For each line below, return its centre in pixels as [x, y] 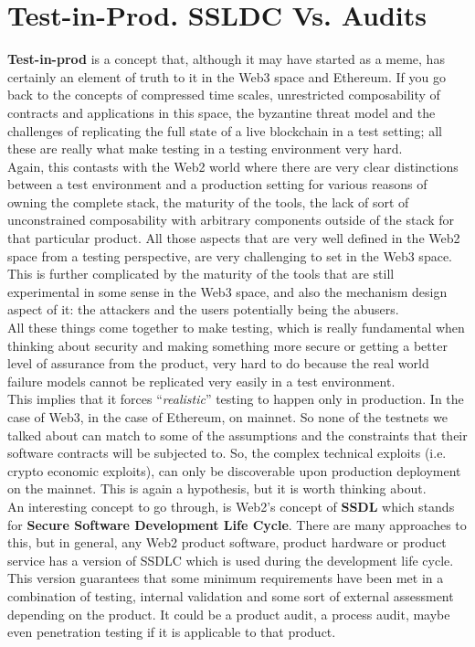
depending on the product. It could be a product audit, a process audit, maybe [229, 614]
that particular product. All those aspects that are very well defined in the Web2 [234, 238]
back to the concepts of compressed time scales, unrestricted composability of [224, 95]
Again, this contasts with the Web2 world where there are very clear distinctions [233, 166]
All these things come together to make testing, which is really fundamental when [236, 328]
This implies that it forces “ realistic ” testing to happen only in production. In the [236, 399]
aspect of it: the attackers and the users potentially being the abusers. [203, 309]
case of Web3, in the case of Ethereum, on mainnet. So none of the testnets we [227, 417]
